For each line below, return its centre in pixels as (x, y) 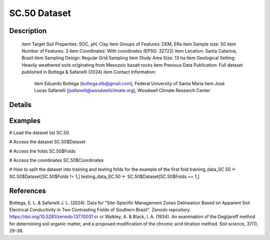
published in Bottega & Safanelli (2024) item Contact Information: (89, 72)
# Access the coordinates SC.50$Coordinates (56, 160)
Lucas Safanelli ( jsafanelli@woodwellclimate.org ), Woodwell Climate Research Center (122, 90)
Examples (25, 121)
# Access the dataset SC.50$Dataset (47, 142)
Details (20, 104)
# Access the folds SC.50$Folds (42, 151)
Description (28, 31)
